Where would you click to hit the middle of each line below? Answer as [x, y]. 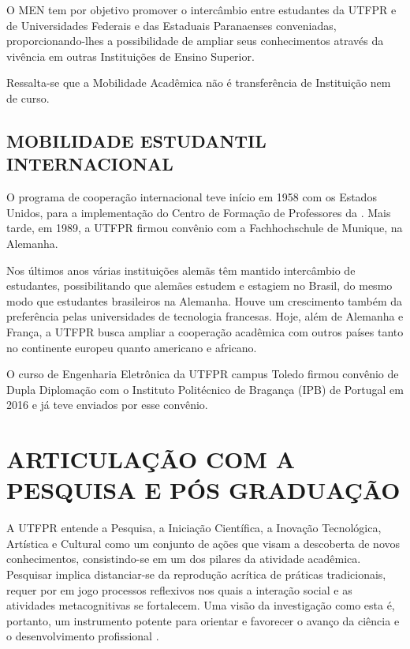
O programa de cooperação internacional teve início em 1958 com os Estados [192, 197]
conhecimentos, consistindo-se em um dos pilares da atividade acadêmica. [184, 559]
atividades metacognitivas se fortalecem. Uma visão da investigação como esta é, [201, 605]
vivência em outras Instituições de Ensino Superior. [130, 56]
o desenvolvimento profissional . [83, 636]
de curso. [28, 98]
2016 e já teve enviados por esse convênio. [107, 405]
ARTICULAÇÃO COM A [151, 459]
